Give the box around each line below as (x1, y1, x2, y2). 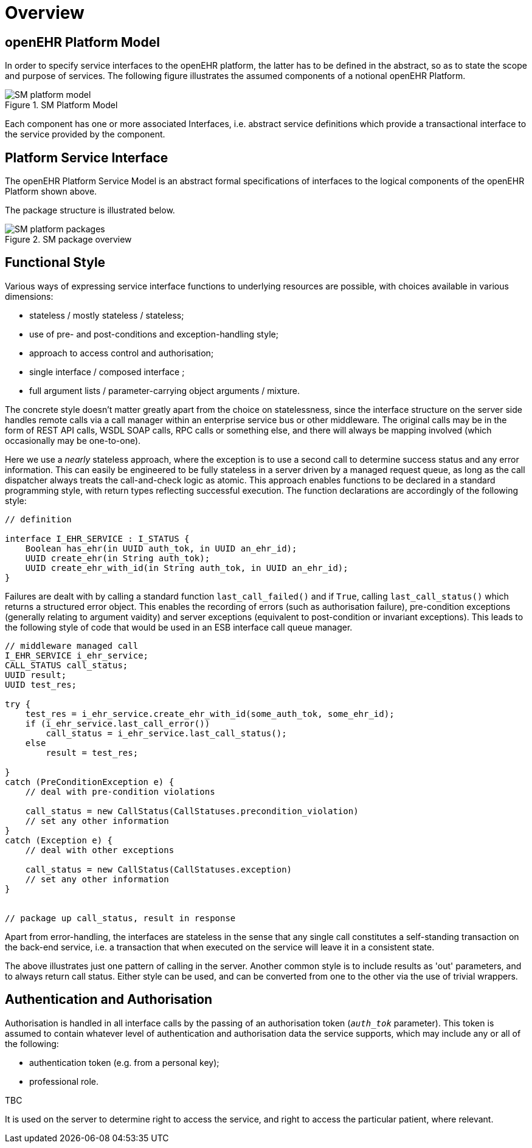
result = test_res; (46, 747, 139, 758)
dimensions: (5, 291, 54, 302)
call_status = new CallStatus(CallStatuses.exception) (25, 864, 292, 874)
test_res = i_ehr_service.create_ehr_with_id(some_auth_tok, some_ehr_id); (25, 708, 395, 719)
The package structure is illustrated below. (5, 205, 175, 216)
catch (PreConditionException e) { (5, 776, 174, 787)
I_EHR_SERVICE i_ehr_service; (5, 650, 149, 660)
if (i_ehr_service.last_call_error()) (25, 718, 210, 728)
